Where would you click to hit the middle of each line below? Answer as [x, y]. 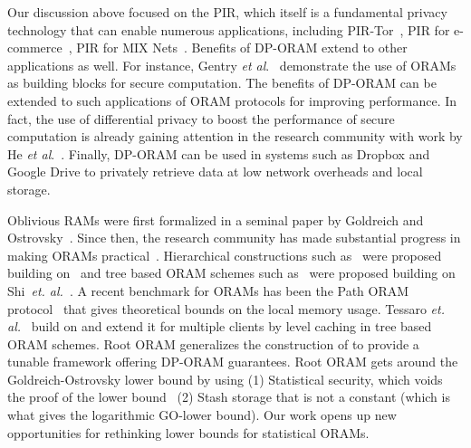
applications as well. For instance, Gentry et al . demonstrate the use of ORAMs [232, 65]
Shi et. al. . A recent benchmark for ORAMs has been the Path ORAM [208, 290]
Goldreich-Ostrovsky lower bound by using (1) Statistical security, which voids [225, 379]
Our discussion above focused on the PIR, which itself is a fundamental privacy [227, 12]
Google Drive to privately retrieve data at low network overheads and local [215, 172]
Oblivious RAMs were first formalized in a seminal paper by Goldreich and [216, 219]
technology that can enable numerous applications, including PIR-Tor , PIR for [229, 29]
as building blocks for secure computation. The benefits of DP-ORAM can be [222, 83]
